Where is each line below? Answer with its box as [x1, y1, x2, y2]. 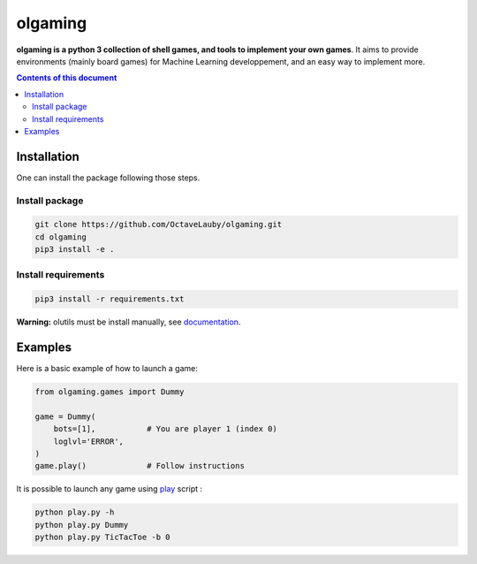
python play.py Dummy [34, 520, 129, 530]
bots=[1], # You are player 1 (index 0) [53, 424, 277, 434]
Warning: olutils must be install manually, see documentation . [16, 316, 241, 327]
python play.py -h [34, 507, 115, 517]
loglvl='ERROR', [53, 436, 124, 446]
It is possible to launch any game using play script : [16, 484, 203, 494]
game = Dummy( [34, 411, 96, 422]
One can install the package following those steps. [16, 172, 201, 183]
